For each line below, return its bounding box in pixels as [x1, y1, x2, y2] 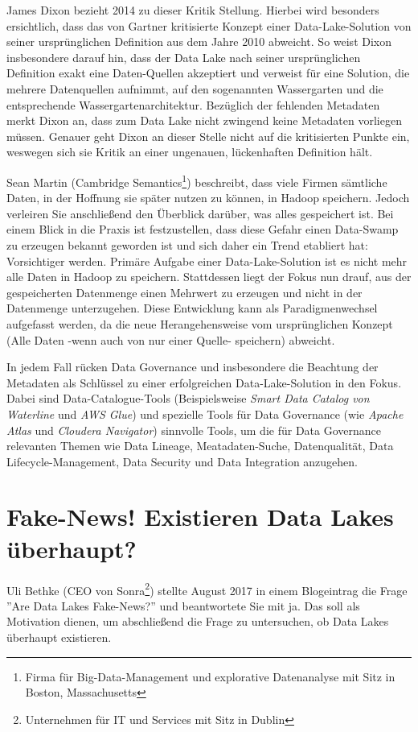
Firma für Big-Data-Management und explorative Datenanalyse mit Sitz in [25, 668, 395, 684]
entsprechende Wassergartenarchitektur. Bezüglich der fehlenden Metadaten [6, 96, 380, 113]
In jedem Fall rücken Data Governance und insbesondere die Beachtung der [6, 358, 379, 375]
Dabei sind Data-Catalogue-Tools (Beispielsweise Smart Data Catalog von [6, 390, 370, 407]
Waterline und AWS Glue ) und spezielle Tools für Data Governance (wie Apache [6, 405, 404, 422]
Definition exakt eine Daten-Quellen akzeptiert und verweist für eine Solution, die [6, 64, 410, 81]
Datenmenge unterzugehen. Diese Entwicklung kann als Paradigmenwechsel [6, 300, 378, 316]
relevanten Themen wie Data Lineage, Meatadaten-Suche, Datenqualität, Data [6, 437, 394, 454]
